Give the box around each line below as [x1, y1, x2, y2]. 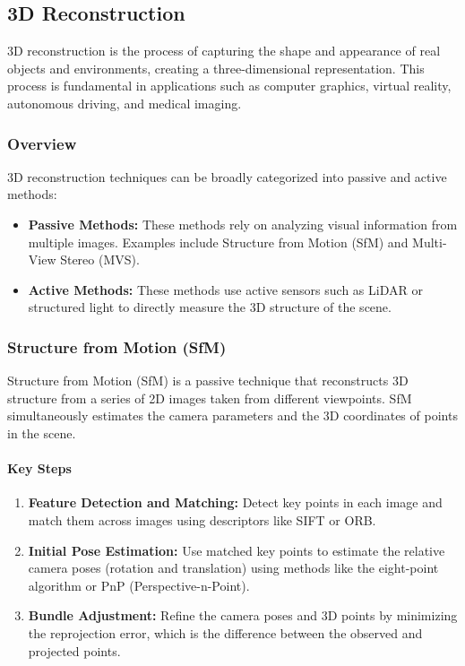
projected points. [28, 641, 121, 660]
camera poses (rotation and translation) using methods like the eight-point [28, 558, 439, 577]
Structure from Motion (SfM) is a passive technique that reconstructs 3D [7, 371, 409, 390]
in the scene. [7, 423, 76, 442]
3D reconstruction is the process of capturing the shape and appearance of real [7, 41, 441, 60]
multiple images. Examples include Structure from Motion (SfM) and [28, 232, 409, 251]
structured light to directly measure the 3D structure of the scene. [28, 298, 392, 316]
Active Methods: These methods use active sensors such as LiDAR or [28, 280, 423, 298]
